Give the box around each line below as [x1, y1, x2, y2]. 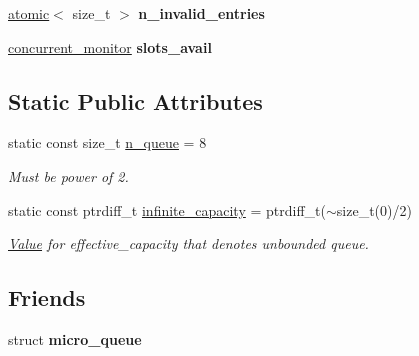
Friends [8, 282, 86, 313]
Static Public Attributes [8, 85, 263, 116]
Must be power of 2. [8, 165, 129, 186]
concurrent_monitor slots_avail [8, 36, 212, 57]
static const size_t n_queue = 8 [8, 132, 207, 153]
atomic [8, 3, 50, 23]
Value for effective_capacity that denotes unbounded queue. [8, 233, 369, 254]
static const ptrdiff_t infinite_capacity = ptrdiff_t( [8, 199, 326, 220]
